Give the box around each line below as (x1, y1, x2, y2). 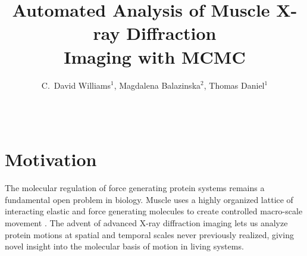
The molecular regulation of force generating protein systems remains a (5, 182, 265, 194)
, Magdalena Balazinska (114, 79, 201, 91)
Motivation (5, 147, 97, 171)
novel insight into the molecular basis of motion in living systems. (5, 240, 244, 252)
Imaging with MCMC (64, 44, 246, 68)
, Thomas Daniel (203, 79, 265, 91)
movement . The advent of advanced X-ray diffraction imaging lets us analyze (5, 217, 288, 229)
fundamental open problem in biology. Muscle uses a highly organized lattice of (5, 193, 293, 205)
